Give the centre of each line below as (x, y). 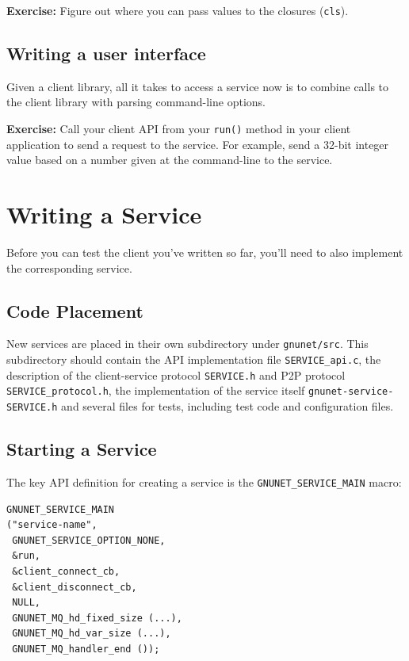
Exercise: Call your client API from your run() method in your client (179, 129)
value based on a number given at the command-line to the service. (170, 160)
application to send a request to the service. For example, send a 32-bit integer (198, 144)
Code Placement (75, 310)
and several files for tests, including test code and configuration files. (227, 406)
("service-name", (52, 525)
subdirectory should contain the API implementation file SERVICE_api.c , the (194, 359)
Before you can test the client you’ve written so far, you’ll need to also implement (205, 252)
